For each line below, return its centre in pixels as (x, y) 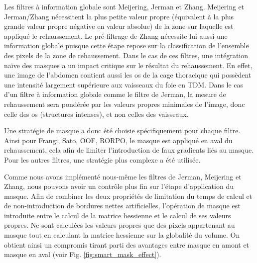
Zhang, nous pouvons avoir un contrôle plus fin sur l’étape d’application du (119, 186)
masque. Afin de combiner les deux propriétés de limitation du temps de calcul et (128, 196)
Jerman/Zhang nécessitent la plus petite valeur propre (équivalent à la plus (119, 16)
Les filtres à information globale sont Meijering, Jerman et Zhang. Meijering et (124, 6)
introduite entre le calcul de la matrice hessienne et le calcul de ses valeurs (118, 215)
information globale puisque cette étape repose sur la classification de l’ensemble (127, 45)
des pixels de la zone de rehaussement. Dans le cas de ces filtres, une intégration (126, 55)
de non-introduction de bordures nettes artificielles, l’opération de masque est (122, 206)
